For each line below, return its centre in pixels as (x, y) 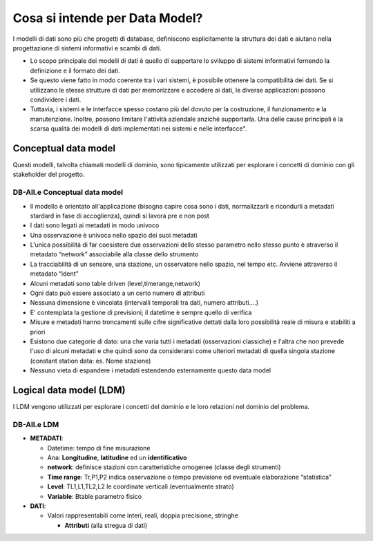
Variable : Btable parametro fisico (94, 496)
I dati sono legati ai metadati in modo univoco (95, 225)
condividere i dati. (56, 99)
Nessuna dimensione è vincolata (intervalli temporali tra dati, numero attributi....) (144, 303)
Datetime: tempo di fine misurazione (99, 448)
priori (38, 332)
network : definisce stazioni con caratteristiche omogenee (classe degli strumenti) (164, 467)
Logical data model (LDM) (69, 390)
